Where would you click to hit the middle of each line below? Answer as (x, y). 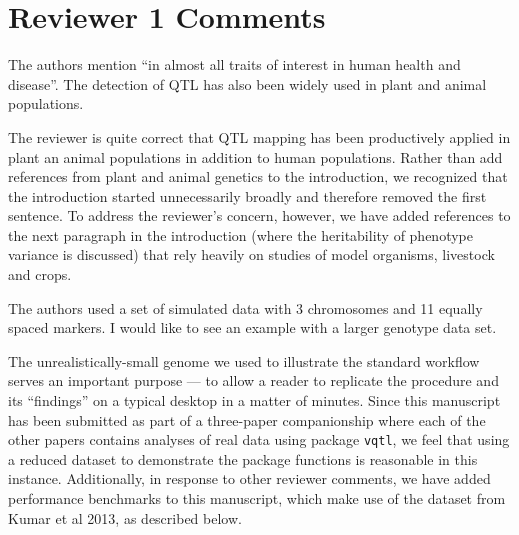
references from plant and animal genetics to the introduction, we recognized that (258, 176)
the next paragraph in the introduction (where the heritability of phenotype (240, 234)
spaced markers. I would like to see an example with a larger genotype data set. (252, 327)
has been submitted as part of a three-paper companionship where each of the (247, 419)
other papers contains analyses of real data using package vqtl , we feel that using (259, 439)
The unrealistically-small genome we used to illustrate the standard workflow (244, 360)
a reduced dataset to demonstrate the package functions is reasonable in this (243, 458)
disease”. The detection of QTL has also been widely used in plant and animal (247, 83)
